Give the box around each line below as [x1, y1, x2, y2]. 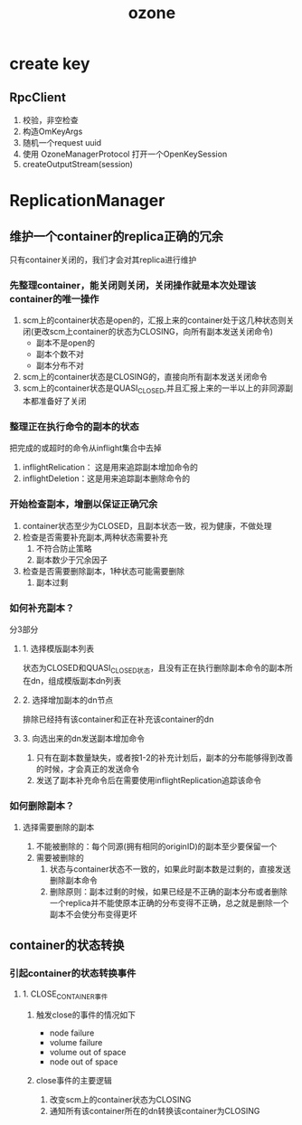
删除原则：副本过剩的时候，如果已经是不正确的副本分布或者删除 [49, 886, 288, 897]
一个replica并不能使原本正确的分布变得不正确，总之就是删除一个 [49, 898, 289, 909]
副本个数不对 [35, 349, 84, 360]
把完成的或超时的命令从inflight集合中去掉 [9, 442, 163, 454]
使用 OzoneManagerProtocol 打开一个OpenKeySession [22, 148, 228, 159]
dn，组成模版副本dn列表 [30, 675, 122, 685]
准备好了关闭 [38, 396, 87, 407]
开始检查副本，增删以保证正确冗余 [9, 498, 158, 511]
